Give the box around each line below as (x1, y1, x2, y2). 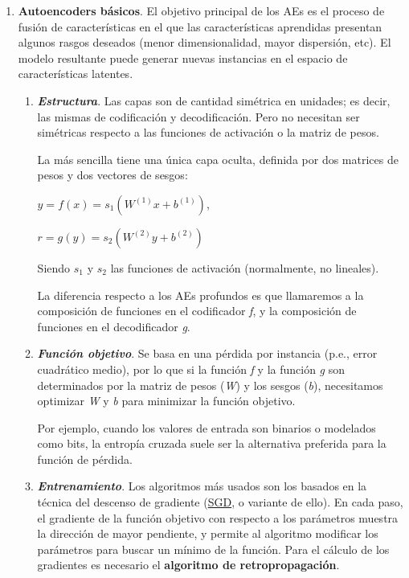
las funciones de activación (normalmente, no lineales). (110, 259, 379, 276)
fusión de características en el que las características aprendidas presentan (18, 18, 382, 35)
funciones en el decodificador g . (37, 318, 190, 334)
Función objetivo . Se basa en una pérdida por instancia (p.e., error (37, 345, 378, 362)
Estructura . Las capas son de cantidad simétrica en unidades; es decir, (37, 92, 391, 109)
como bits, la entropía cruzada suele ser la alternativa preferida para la (37, 435, 387, 452)
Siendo (37, 259, 71, 276)
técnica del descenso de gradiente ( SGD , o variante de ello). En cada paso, (37, 494, 403, 510)
